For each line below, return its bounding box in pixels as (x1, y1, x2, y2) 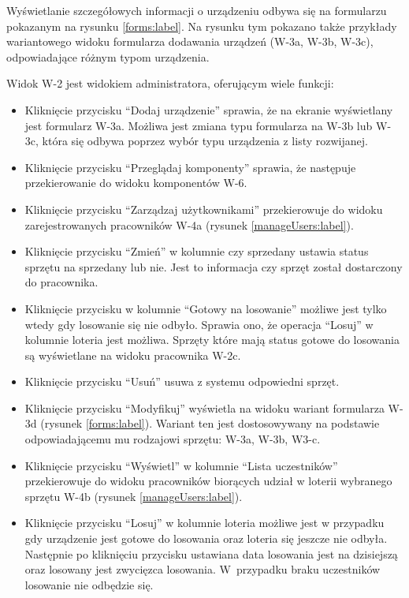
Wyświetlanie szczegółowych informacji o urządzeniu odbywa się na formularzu (6, 2, 387, 18)
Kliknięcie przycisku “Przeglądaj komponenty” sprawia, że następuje (24, 159, 356, 175)
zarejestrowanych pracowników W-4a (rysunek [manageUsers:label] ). (24, 216, 354, 233)
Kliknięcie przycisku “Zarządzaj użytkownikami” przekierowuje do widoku (24, 200, 383, 217)
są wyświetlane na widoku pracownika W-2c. (24, 346, 241, 363)
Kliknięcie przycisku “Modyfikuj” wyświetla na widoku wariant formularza (24, 399, 385, 416)
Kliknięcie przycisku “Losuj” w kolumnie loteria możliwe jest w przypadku (24, 514, 385, 531)
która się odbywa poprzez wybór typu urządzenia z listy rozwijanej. (42, 133, 368, 149)
